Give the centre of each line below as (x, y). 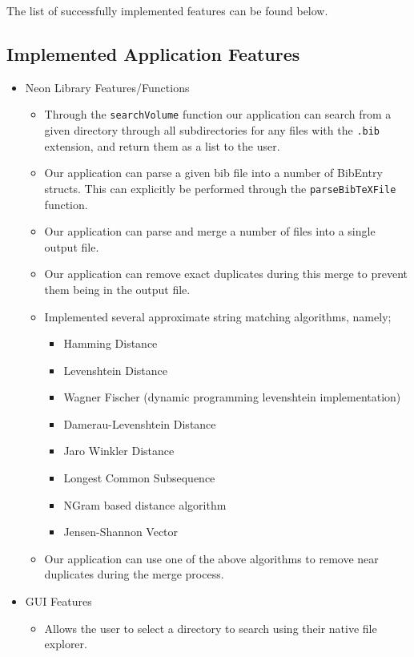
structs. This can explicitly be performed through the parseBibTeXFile (220, 188)
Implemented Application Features (153, 53)
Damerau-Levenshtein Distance (140, 423)
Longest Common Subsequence (139, 478)
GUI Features (58, 601)
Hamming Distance (111, 343)
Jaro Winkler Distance (119, 451)
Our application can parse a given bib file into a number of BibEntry (213, 173)
